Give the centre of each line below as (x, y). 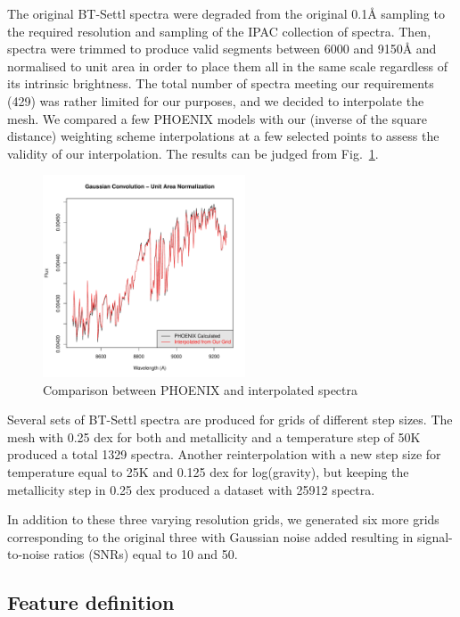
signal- (435, 536)
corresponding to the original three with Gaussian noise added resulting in (210, 536)
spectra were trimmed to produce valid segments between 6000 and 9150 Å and (222, 49)
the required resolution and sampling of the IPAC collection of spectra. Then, (219, 31)
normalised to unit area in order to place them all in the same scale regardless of (228, 66)
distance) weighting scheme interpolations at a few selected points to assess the (223, 136)
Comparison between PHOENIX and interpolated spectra (201, 389)
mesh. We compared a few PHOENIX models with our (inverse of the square (217, 118)
